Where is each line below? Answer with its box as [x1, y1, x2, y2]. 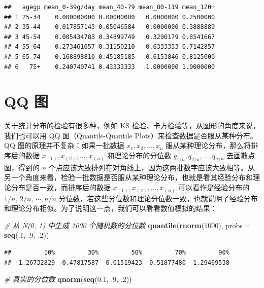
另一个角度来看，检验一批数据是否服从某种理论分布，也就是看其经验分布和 [4, 172, 253, 183]
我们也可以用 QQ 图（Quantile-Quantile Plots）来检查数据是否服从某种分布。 [4, 130, 257, 140]
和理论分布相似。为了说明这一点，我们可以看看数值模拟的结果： [4, 203, 217, 213]
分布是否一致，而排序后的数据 [11, 182, 111, 193]
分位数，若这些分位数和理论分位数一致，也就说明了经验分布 [58, 193, 258, 203]
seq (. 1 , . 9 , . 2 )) [4, 230, 49, 240]
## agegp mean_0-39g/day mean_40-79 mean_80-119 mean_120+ [4, 4, 215, 11]
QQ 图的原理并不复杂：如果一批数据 [4, 140, 124, 151]
